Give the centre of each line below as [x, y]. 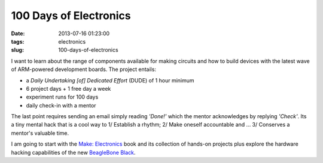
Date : [18, 33]
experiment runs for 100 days [62, 97]
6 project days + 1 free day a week [68, 88]
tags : [18, 41]
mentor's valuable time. [40, 133]
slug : [17, 50]
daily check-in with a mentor [61, 105]
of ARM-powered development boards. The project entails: [84, 69]
